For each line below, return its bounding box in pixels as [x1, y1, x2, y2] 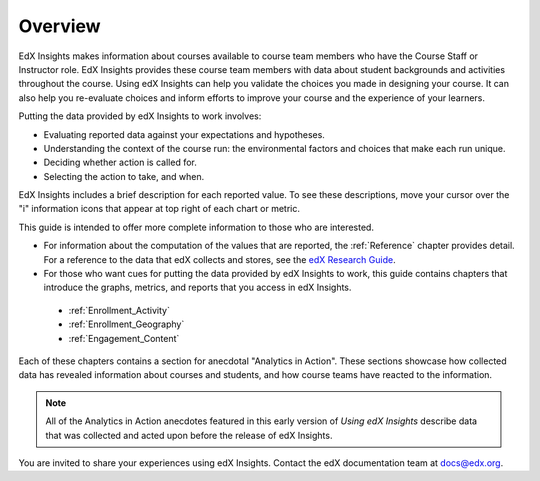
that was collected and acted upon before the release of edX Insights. [45, 429, 333, 441]
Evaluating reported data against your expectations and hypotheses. [43, 128, 325, 140]
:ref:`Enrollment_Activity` [68, 304, 170, 316]
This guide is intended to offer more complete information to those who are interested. [18, 221, 375, 233]
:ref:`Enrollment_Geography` [68, 318, 185, 330]
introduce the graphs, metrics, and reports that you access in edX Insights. [43, 281, 352, 294]
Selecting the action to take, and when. [43, 170, 205, 182]
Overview [18, 15, 101, 37]
